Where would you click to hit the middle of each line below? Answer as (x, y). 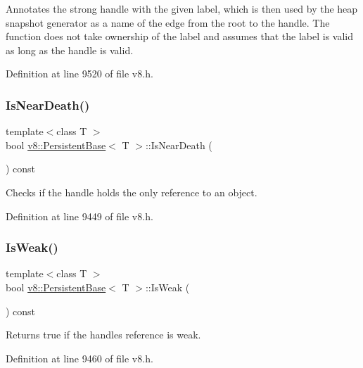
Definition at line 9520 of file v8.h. (79, 74)
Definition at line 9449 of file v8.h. (79, 216)
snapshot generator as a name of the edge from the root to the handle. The (168, 22)
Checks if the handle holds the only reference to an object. (132, 192)
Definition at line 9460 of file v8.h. (79, 358)
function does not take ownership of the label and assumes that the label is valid (180, 36)
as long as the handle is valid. (70, 50)
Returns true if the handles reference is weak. (103, 335)
